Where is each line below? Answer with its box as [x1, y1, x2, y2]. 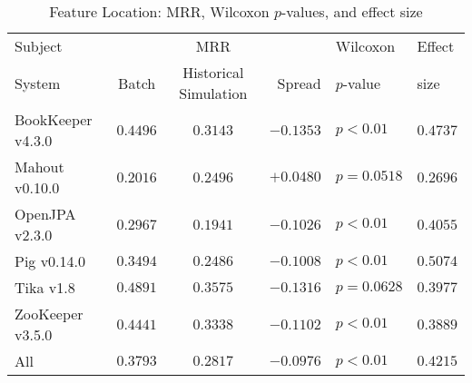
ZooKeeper [15, 303, 84, 324]
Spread [277, 72, 321, 93]
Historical [182, 62, 244, 83]
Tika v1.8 [15, 277, 75, 298]
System [15, 72, 61, 93]
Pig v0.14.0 [15, 250, 86, 271]
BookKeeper [15, 109, 93, 130]
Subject [15, 35, 63, 56]
